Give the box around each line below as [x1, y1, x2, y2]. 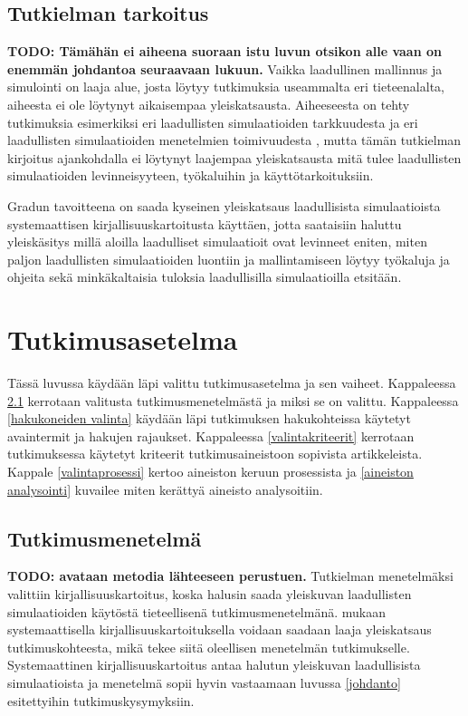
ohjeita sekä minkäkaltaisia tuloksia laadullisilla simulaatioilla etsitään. [7, 267, 402, 286]
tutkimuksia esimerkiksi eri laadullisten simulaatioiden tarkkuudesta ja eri [7, 112, 418, 131]
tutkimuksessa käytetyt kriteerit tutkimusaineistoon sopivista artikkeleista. [7, 444, 423, 463]
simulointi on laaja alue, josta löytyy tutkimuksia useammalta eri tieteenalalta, [7, 77, 444, 96]
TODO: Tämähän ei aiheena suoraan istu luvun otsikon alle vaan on [7, 42, 443, 61]
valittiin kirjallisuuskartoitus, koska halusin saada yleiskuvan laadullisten [7, 585, 412, 603]
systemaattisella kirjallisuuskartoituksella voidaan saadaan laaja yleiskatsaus [7, 620, 432, 639]
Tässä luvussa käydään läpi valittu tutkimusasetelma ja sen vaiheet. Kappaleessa [7, 373, 456, 392]
